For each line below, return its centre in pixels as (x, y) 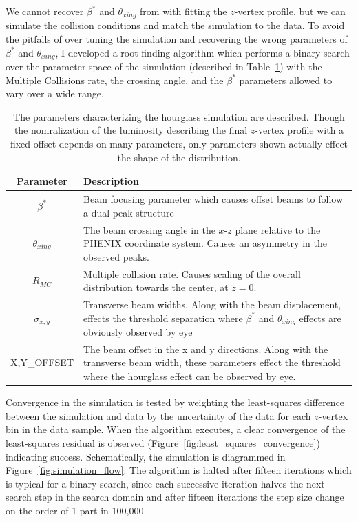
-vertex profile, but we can (290, 11)
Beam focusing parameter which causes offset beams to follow (213, 199)
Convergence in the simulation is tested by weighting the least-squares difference (175, 402)
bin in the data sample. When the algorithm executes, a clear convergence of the (176, 429)
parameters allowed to (286, 80)
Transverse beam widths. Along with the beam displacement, (212, 304)
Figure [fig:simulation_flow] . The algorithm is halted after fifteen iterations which (179, 470)
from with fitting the (183, 11)
